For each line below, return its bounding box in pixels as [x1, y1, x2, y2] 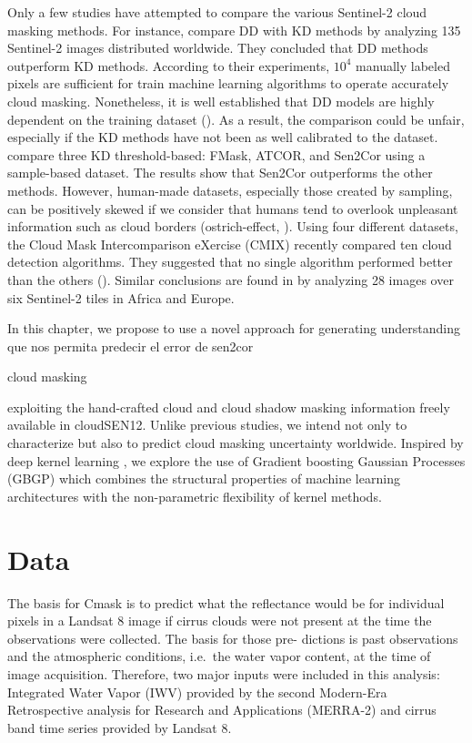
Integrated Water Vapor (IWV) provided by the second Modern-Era [7, 682, 387, 701]
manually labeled [356, 56, 450, 75]
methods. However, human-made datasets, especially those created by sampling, [7, 180, 453, 199]
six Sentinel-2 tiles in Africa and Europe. [7, 288, 235, 307]
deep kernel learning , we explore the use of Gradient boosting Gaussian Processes [7, 451, 466, 470]
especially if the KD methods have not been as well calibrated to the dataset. [7, 127, 438, 147]
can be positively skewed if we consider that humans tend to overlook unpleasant [7, 198, 458, 218]
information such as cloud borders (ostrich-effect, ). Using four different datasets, [7, 217, 458, 236]
